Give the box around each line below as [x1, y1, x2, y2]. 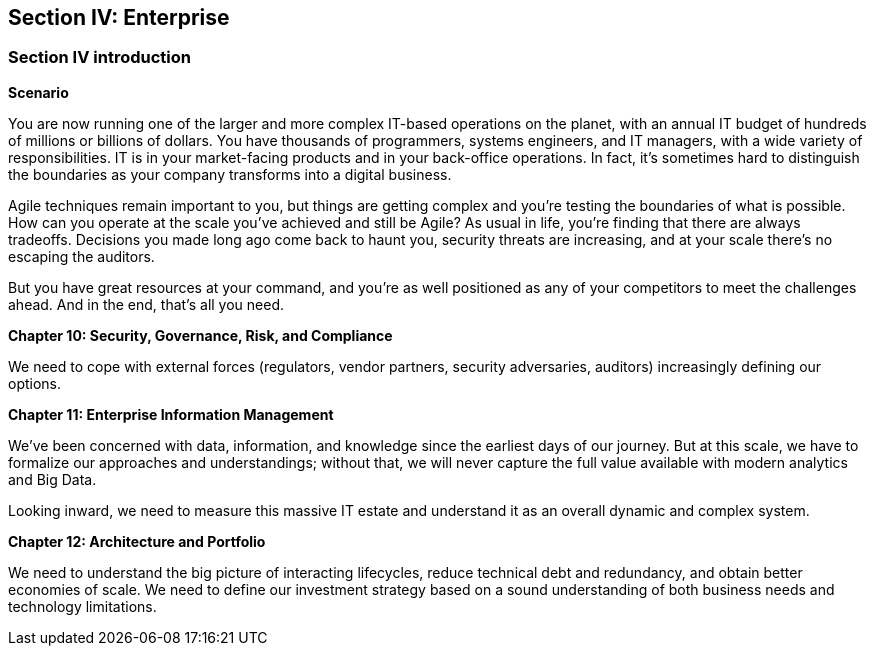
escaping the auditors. [8, 247, 155, 265]
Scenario [8, 83, 69, 101]
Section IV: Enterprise [8, 5, 230, 30]
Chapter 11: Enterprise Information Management [8, 405, 334, 423]
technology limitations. [8, 597, 157, 615]
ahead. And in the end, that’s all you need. [8, 295, 285, 313]
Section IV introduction [8, 47, 191, 68]
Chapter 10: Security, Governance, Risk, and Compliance [8, 326, 393, 344]
